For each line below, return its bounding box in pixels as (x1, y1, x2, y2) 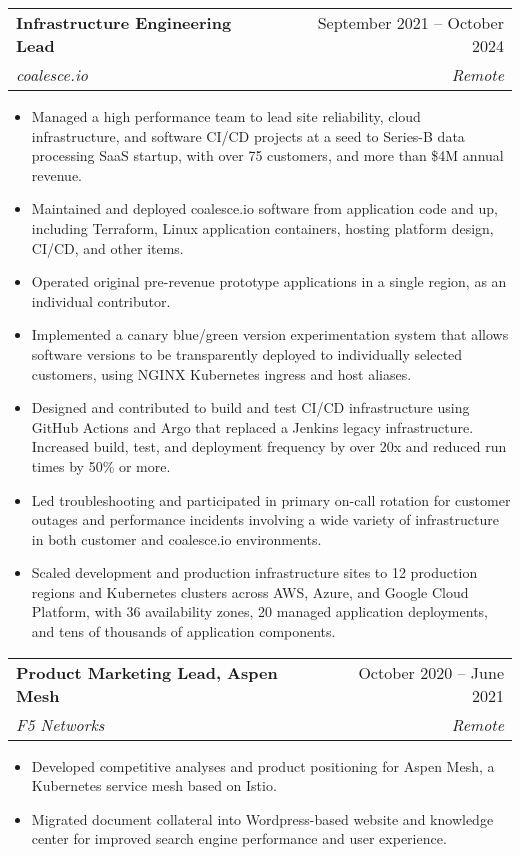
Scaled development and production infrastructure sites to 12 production (31, 562, 478, 583)
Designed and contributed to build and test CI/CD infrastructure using (31, 397, 470, 418)
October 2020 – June (358, 660, 504, 684)
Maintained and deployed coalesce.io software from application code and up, (31, 198, 498, 219)
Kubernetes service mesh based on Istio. (31, 775, 277, 796)
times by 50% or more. (31, 455, 171, 476)
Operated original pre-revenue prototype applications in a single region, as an (31, 271, 507, 292)
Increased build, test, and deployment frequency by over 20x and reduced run (31, 436, 507, 457)
